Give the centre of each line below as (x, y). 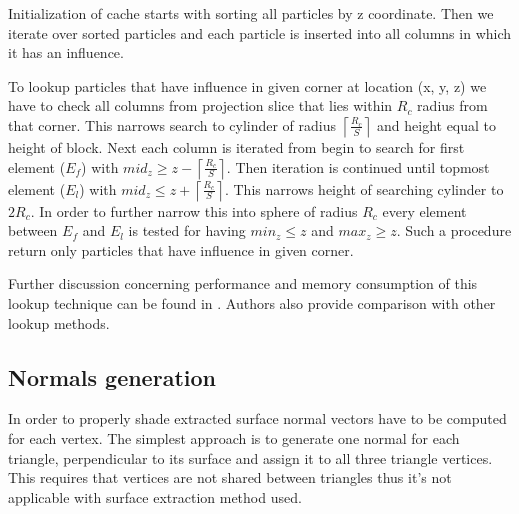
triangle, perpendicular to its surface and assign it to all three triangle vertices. (250, 457)
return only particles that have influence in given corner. (181, 249)
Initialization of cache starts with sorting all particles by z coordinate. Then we (251, 13)
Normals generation (112, 376)
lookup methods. (59, 322)
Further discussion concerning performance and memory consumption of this (243, 283)
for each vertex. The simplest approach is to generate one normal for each (234, 437)
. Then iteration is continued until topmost (358, 166)
